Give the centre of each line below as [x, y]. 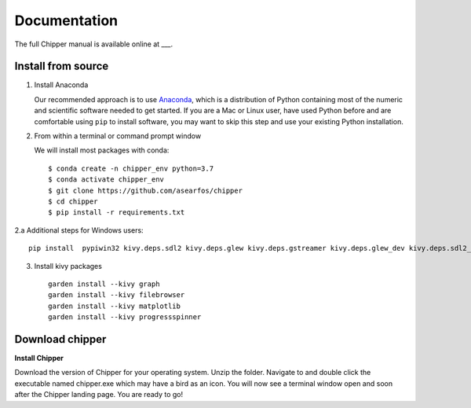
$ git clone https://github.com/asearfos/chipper [146, 190]
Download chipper [60, 339]
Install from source [62, 66]
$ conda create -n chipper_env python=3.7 [131, 168]
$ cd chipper [73, 201]
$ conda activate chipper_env [106, 180]
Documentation [66, 20]
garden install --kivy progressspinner [125, 317]
